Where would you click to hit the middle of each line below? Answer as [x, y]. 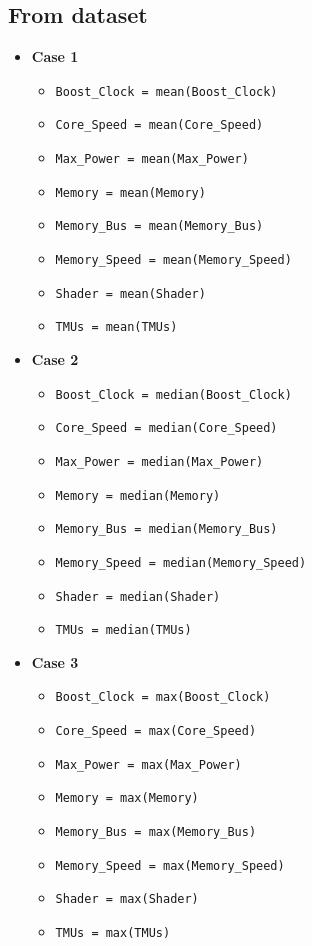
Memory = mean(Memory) [130, 192]
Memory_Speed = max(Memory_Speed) [170, 865]
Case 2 [55, 359]
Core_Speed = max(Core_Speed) [156, 731]
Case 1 [55, 56]
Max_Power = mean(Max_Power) [152, 159]
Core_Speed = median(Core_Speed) [166, 428]
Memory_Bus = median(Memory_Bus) [166, 529]
